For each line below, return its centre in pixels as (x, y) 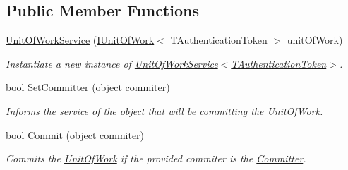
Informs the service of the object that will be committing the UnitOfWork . (164, 110)
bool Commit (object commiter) (75, 134)
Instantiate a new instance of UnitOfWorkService (112, 63)
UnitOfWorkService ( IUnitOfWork (80, 40)
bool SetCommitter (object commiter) (88, 87)
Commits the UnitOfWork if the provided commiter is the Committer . (156, 158)
